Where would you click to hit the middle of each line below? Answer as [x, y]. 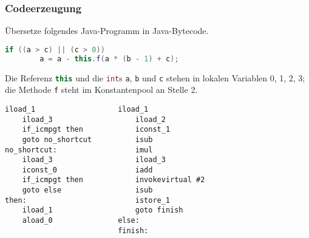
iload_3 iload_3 [94, 160]
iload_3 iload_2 [94, 119]
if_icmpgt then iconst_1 [96, 130]
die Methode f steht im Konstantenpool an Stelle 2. [101, 90]
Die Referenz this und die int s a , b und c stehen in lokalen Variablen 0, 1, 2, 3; [155, 77]
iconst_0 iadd [87, 170]
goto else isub [87, 190]
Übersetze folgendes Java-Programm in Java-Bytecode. [107, 31]
